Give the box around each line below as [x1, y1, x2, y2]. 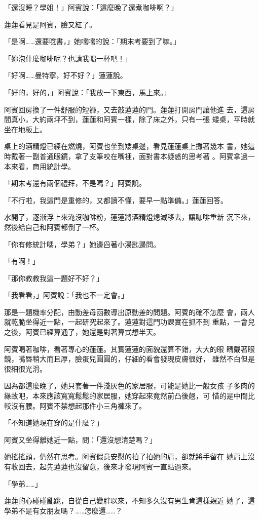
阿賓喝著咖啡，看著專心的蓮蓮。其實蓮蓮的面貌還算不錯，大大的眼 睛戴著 [4, 343, 248, 354]
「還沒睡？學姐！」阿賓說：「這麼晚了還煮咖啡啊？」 [4, 2, 178, 12]
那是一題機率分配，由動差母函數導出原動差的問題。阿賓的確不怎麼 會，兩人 [4, 306, 255, 317]
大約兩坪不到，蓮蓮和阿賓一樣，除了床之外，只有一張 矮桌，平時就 [32, 114, 255, 125]
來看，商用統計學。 [11, 161, 75, 171]
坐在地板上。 [4, 124, 47, 134]
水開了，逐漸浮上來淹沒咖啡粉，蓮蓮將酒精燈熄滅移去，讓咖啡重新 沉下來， [4, 212, 255, 222]
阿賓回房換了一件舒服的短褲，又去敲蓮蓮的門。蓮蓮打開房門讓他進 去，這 [4, 104, 248, 114]
